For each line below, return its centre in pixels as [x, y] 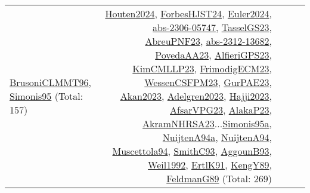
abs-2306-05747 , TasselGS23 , [212, 27]
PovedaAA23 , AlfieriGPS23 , [213, 55]
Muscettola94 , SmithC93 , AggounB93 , [192, 151]
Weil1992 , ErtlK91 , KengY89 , [210, 165]
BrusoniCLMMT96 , [51, 82]
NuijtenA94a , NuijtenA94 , [217, 137]
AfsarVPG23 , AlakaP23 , [221, 110]
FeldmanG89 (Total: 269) [219, 178]
